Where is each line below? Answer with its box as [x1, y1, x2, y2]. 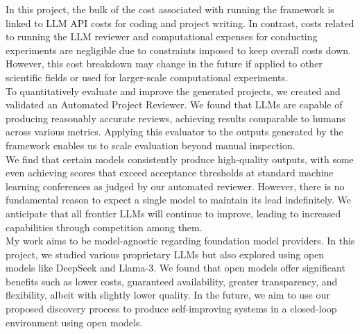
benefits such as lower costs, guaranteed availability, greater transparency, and [6, 274, 338, 288]
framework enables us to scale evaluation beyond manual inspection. [6, 137, 295, 152]
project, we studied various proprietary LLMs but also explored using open [6, 247, 325, 261]
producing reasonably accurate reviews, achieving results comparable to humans [6, 110, 345, 125]
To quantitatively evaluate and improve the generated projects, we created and [6, 83, 341, 98]
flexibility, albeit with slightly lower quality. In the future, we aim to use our [6, 287, 330, 302]
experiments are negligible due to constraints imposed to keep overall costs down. [6, 42, 351, 57]
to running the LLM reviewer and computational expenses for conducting [6, 29, 318, 44]
